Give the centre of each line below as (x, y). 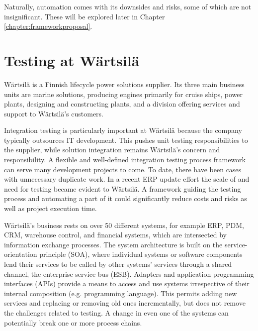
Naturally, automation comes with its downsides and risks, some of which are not (128, 6)
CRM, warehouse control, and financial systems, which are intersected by (115, 235)
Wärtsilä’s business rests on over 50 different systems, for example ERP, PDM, (124, 225)
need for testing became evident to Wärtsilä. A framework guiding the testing (123, 188)
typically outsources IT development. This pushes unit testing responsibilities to (126, 140)
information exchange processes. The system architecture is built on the (113, 244)
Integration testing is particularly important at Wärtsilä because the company (123, 130)
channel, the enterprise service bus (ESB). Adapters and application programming (129, 274)
